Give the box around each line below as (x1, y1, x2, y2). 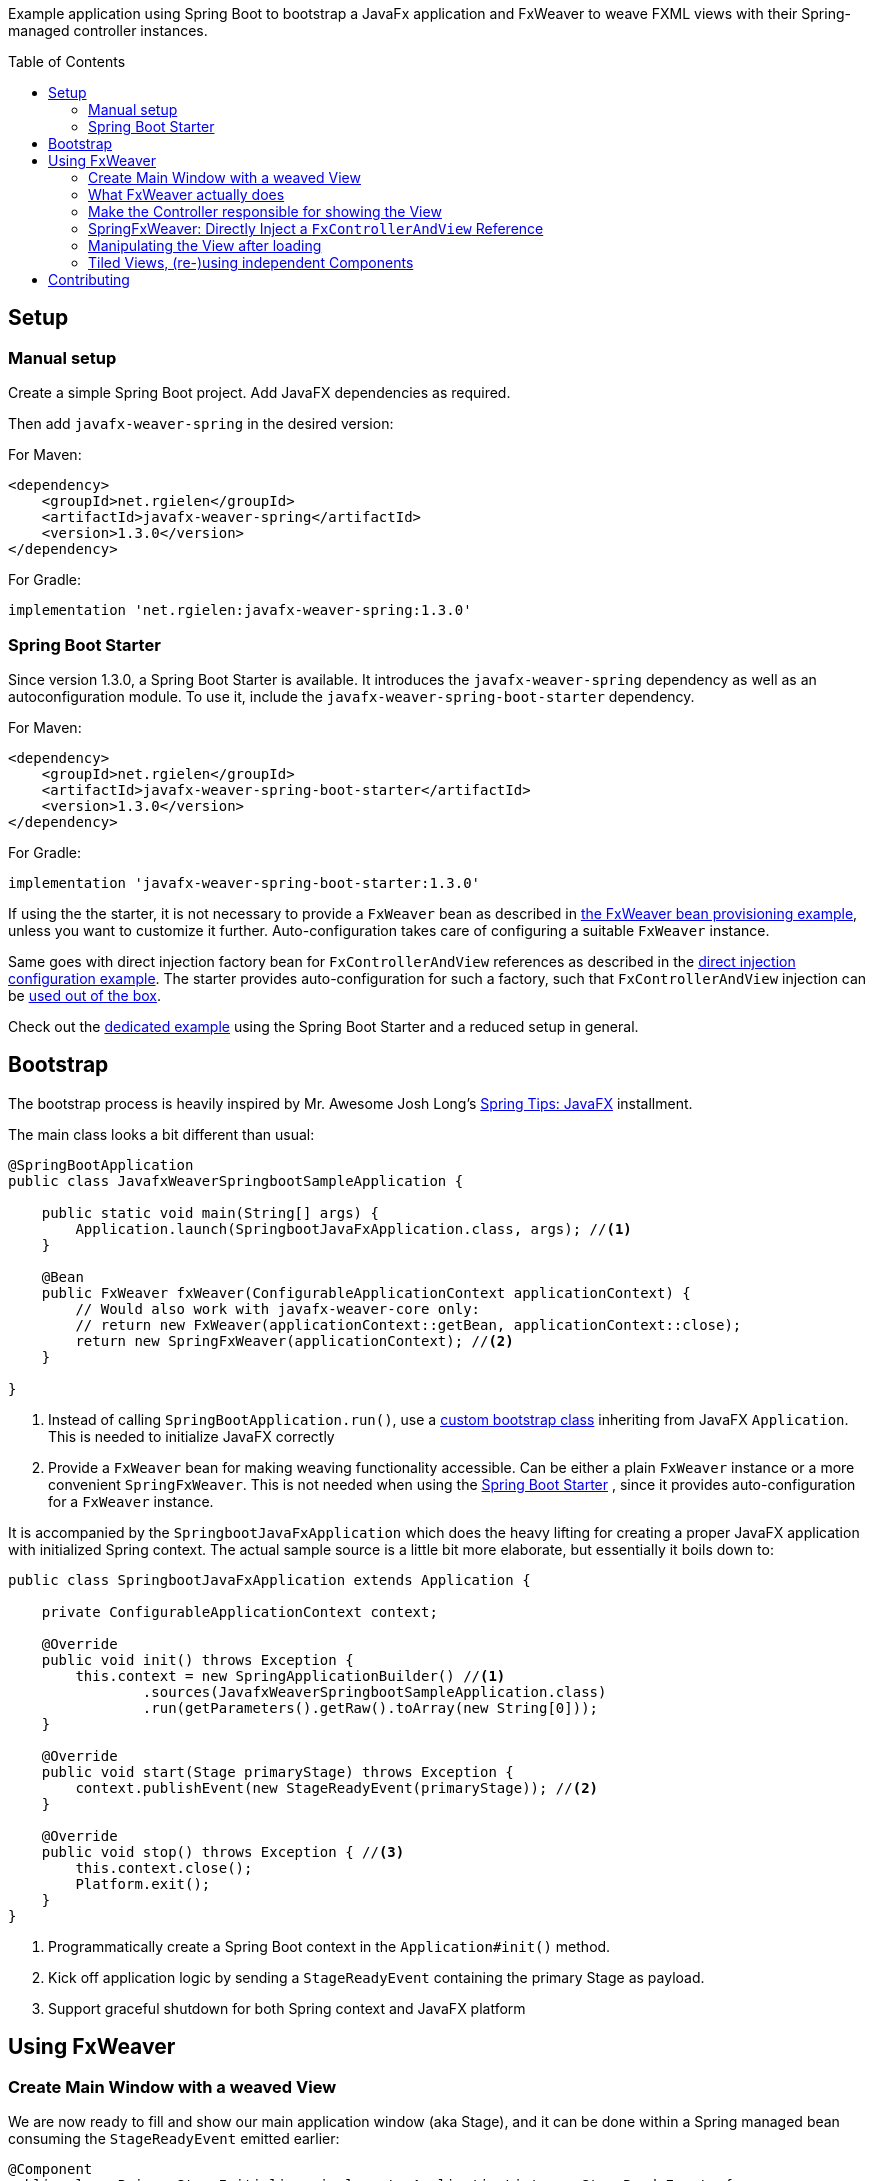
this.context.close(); (75, 1859, 253, 1876)
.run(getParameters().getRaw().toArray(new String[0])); (142, 1699, 599, 1716)
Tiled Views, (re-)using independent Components (88, 254, 414, 271)
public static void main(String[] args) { (41, 1204, 379, 1221)
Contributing (48, 271, 130, 288)
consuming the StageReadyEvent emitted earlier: (8, 2130, 340, 2148)
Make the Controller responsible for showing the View (88, 203, 442, 220)
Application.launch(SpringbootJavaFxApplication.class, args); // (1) (75, 1220, 632, 1237)
